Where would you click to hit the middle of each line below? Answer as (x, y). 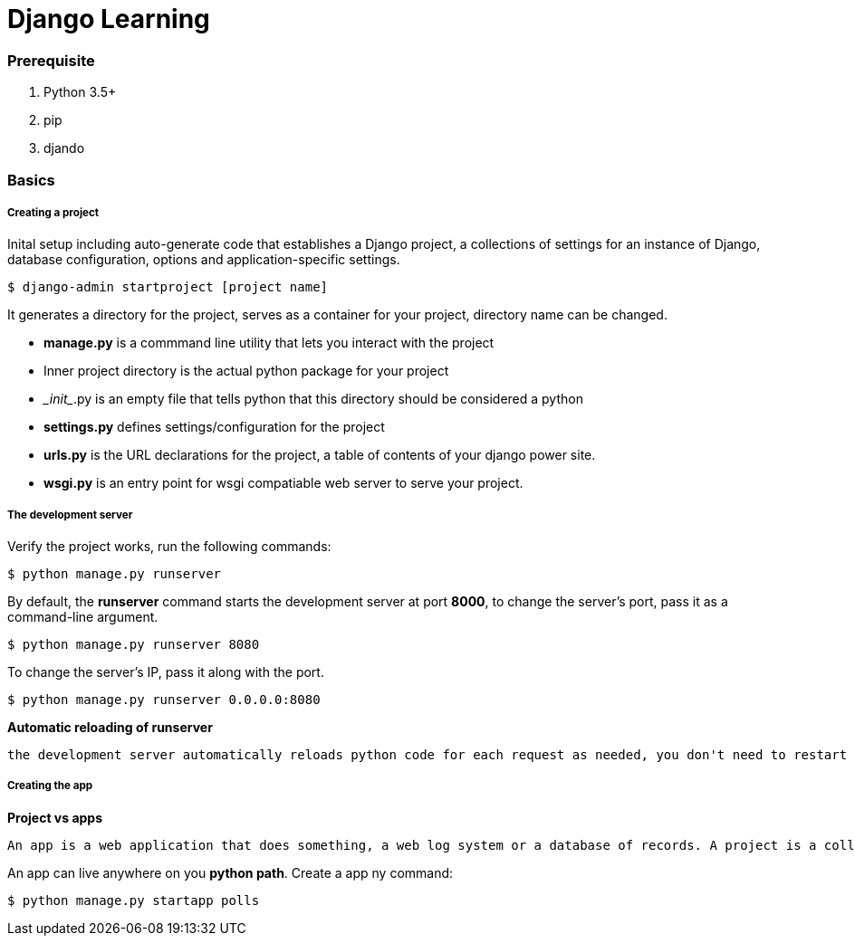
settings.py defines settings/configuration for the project (214, 427)
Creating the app (50, 786)
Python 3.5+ (80, 92)
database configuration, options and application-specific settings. (204, 260)
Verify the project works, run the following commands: (169, 547)
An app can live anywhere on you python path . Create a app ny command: (231, 872)
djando (64, 148)
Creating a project (53, 212)
